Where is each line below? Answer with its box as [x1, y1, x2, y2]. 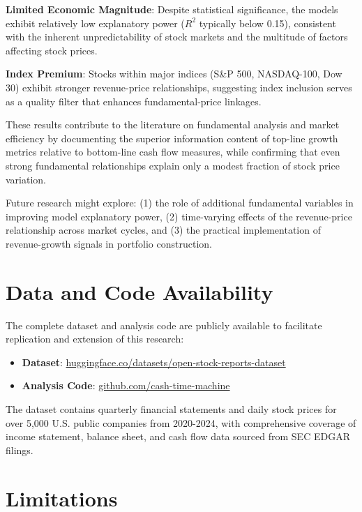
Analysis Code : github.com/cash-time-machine [22, 378, 230, 393]
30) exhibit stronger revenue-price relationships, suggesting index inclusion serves [6, 80, 352, 94]
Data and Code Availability [6, 277, 273, 306]
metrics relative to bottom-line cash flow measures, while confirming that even [6, 144, 340, 159]
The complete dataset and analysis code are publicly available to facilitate [6, 317, 322, 332]
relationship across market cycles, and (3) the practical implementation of [6, 223, 321, 237]
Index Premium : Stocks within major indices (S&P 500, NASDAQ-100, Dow [6, 66, 342, 81]
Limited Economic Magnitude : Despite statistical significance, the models [6, 2, 338, 16]
